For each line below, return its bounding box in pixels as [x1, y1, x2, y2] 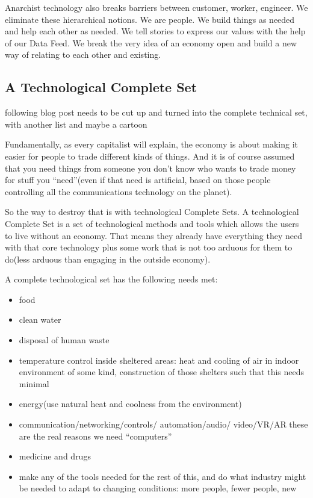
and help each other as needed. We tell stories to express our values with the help [5, 25, 306, 37]
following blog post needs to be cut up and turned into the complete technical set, [5, 106, 308, 119]
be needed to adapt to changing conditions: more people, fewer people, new [19, 482, 297, 494]
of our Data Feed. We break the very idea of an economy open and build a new [5, 36, 297, 49]
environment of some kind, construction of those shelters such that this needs [19, 366, 305, 378]
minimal [19, 377, 49, 390]
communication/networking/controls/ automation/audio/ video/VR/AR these [19, 418, 308, 431]
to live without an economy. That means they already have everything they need [5, 229, 303, 241]
